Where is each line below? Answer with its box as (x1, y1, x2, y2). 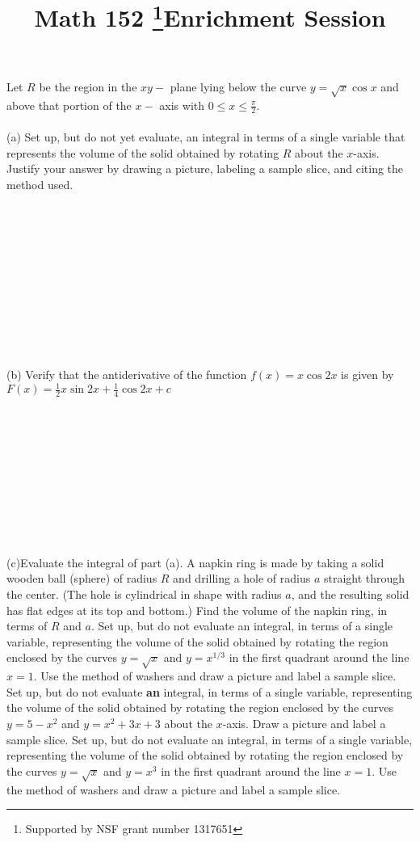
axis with (159, 96, 205, 113)
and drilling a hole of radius (173, 570, 311, 587)
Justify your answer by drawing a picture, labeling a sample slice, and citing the (6, 160, 404, 177)
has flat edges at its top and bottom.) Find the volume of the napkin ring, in (6, 601, 388, 618)
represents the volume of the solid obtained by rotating (6, 144, 279, 161)
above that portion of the (6, 96, 132, 113)
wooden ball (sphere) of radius (6, 570, 157, 587)
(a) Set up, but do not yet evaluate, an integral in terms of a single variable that (6, 128, 405, 145)
